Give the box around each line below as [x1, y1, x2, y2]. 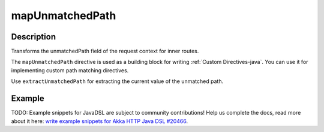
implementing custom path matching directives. [11, 66, 129, 74]
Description [11, 32, 56, 42]
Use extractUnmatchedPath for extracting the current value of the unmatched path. [11, 78, 224, 85]
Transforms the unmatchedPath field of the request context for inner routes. [11, 48, 199, 55]
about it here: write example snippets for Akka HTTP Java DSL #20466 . [11, 117, 188, 125]
